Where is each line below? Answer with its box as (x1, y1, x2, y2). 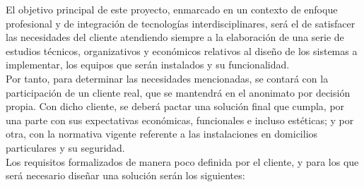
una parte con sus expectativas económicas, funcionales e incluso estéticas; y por (6, 112, 354, 127)
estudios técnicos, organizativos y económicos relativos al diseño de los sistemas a (6, 43, 358, 58)
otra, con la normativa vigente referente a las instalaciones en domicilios (6, 126, 318, 141)
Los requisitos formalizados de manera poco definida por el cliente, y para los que (6, 154, 359, 169)
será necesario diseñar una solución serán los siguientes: (6, 168, 245, 183)
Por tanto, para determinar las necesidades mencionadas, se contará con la (6, 71, 329, 85)
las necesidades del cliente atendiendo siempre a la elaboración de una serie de (6, 30, 344, 44)
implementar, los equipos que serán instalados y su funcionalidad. (6, 57, 290, 72)
